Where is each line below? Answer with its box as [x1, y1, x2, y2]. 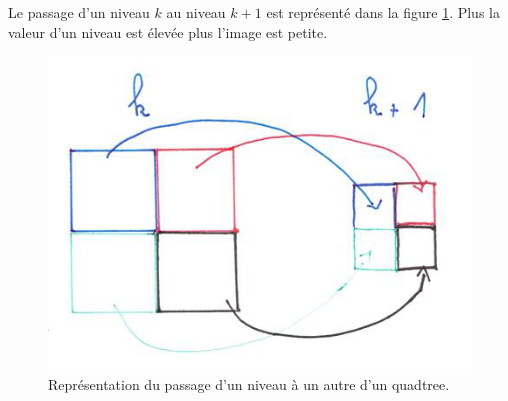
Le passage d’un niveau [8, 2, 150, 22]
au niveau [166, 2, 226, 22]
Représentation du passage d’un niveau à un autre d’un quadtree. [48, 373, 450, 394]
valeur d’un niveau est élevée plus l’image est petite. [8, 21, 328, 42]
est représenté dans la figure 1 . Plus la [266, 2, 500, 22]
